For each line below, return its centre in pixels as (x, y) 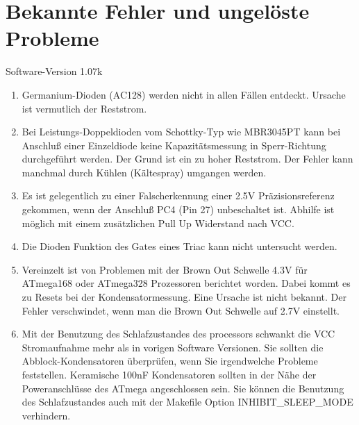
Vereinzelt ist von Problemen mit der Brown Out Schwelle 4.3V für (165, 269)
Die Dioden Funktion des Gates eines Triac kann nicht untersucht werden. (179, 246)
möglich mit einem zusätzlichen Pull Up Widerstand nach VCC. (158, 223)
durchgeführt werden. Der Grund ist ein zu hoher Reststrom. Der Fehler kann (187, 159)
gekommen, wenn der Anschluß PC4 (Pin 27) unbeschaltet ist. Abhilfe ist (178, 209)
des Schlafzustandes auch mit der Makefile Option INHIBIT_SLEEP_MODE (187, 402)
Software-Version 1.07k (54, 71)
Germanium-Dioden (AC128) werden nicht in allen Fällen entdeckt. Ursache (184, 94)
